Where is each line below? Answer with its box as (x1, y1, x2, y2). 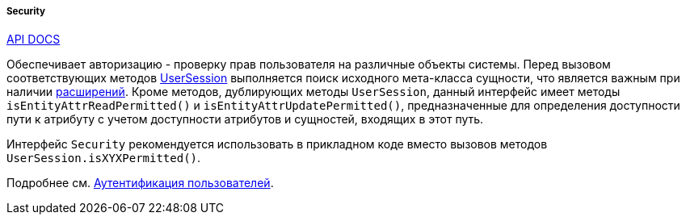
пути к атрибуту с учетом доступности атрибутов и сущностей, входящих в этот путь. (6, 112, 484, 127)
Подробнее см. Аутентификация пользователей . (6, 176, 274, 190)
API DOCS (6, 32, 61, 47)
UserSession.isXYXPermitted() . (6, 151, 201, 165)
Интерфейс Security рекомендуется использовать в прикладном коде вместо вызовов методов (6, 137, 548, 152)
